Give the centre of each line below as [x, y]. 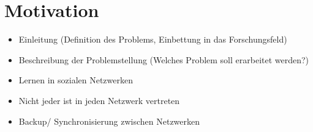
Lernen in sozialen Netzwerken [76, 80]
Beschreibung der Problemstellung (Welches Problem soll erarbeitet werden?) [164, 59]
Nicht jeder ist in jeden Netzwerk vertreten [99, 100]
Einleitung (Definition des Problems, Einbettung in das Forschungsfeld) [153, 39]
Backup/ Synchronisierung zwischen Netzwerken [109, 121]
